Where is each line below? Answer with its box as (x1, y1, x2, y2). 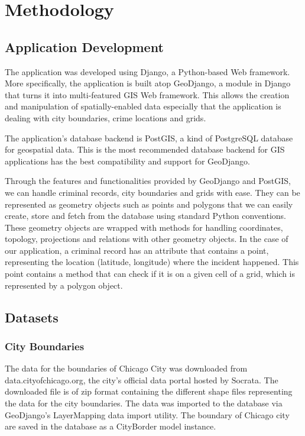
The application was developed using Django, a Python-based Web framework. (5, 65, 290, 77)
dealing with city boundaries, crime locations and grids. (5, 111, 206, 124)
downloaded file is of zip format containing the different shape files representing (5, 385, 293, 398)
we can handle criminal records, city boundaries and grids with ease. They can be (5, 186, 300, 198)
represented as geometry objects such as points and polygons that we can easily (5, 198, 293, 210)
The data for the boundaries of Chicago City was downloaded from (5, 362, 248, 374)
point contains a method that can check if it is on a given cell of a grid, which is (5, 267, 296, 280)
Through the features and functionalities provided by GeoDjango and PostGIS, (5, 175, 291, 187)
